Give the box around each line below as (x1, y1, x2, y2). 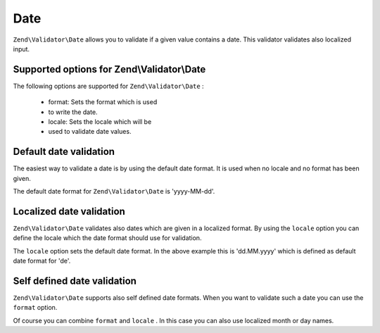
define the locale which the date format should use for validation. (13, 234, 202, 242)
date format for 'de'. (13, 257, 71, 265)
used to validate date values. (48, 127, 132, 136)
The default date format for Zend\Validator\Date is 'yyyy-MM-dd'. (13, 187, 215, 196)
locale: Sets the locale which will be (48, 118, 152, 126)
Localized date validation (13, 205, 126, 218)
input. (13, 44, 30, 53)
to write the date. (48, 108, 98, 116)
